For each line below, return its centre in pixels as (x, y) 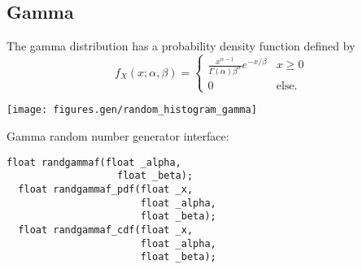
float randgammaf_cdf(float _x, (106, 230)
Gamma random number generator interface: (118, 136)
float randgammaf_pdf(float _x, (106, 189)
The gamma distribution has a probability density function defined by (181, 46)
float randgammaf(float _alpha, (94, 162)
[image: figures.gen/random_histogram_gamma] (132, 110)
